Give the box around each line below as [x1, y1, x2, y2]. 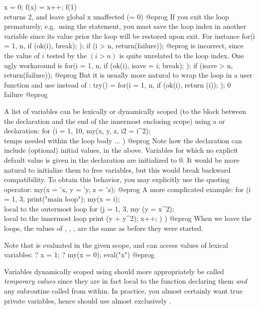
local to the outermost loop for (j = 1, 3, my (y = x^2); [4, 203, 174, 213]
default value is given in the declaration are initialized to [4, 154, 177, 165]
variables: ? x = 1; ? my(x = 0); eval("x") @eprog [4, 249, 154, 260]
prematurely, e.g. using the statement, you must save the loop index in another [4, 21, 247, 31]
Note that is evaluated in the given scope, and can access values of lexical [4, 239, 228, 250]
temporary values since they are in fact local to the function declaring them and [4, 276, 247, 286]
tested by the [46, 50, 87, 60]
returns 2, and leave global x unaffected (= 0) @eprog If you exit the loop [4, 11, 229, 21]
